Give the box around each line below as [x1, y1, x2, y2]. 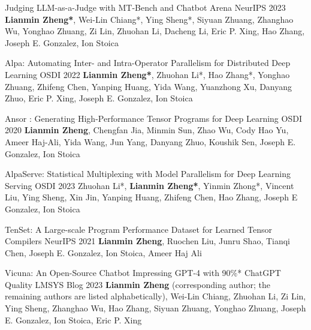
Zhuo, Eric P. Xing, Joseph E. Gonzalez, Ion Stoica [5, 92, 193, 104]
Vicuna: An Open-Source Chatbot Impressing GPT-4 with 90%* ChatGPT [5, 266, 281, 279]
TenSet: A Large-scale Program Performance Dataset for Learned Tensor [5, 223, 272, 235]
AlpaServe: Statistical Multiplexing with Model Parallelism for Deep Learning [5, 167, 291, 180]
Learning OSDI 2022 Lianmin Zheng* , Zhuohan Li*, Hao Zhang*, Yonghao [5, 68, 290, 80]
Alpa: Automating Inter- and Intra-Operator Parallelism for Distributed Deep [5, 56, 291, 69]
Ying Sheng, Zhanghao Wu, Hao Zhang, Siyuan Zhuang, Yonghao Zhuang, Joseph [5, 302, 306, 314]
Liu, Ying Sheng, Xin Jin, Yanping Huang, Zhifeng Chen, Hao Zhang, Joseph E [5, 191, 298, 203]
